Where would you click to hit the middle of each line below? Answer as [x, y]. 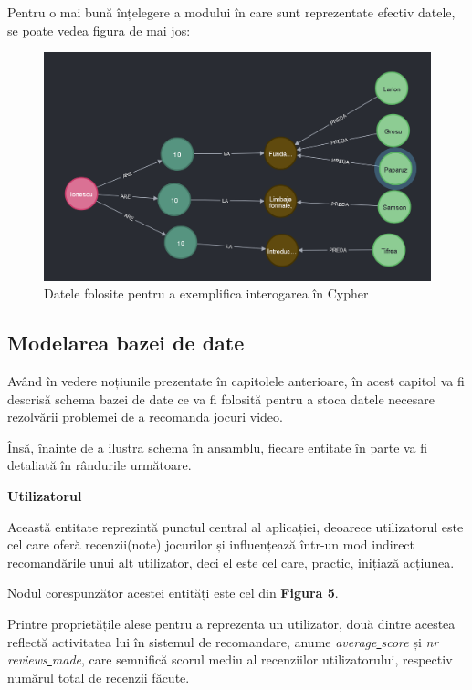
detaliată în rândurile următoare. [100, 465]
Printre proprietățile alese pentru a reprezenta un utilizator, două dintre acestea [231, 624]
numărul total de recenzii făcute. [99, 677]
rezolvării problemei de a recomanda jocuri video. [145, 417]
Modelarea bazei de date [126, 343]
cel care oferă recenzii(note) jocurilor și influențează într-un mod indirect [211, 544]
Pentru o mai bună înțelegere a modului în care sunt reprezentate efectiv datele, [231, 12]
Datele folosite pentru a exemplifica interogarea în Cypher [206, 293]
